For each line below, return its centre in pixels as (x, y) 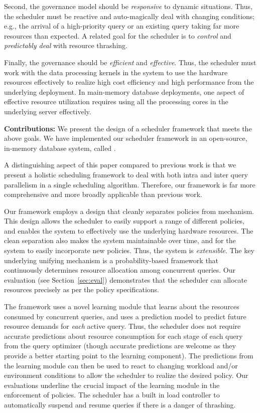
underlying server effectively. (48, 111)
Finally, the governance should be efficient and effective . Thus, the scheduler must (130, 62)
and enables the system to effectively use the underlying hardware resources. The (129, 230)
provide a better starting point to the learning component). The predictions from (129, 355)
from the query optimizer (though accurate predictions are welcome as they (120, 346)
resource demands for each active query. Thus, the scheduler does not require (122, 326)
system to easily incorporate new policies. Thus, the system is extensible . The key (129, 250)
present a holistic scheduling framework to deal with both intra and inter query (126, 174)
